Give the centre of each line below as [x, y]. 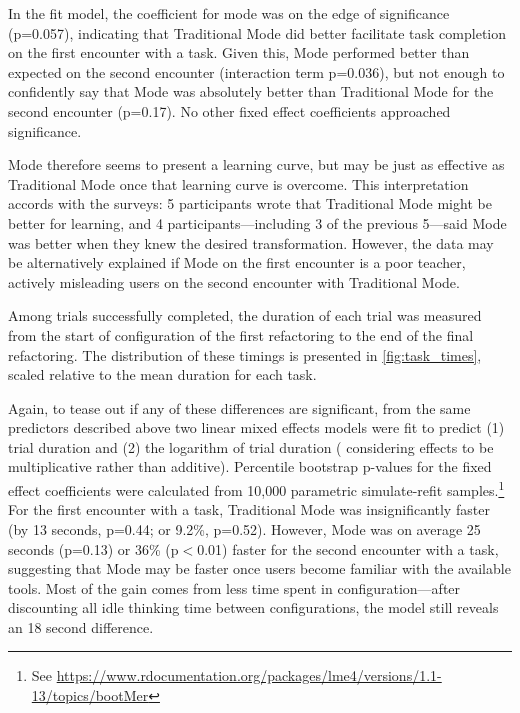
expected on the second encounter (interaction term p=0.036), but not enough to [256, 71]
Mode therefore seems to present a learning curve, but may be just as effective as [256, 164]
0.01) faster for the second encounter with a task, [348, 548]
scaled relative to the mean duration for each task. [162, 374]
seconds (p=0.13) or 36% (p [93, 548]
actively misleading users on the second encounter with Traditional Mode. [234, 281]
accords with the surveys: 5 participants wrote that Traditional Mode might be [250, 203]
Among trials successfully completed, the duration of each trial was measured [245, 315]
